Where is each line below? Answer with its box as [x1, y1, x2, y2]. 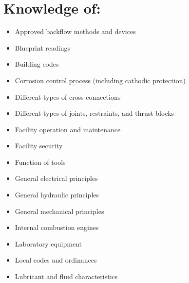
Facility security [15, 141, 63, 151]
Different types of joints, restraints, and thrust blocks [15, 108, 174, 118]
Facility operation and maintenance [15, 124, 121, 134]
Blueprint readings [15, 42, 70, 53]
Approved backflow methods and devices [15, 26, 136, 36]
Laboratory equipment [15, 238, 82, 248]
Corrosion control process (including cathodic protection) [15, 75, 186, 85]
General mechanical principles [15, 206, 104, 216]
